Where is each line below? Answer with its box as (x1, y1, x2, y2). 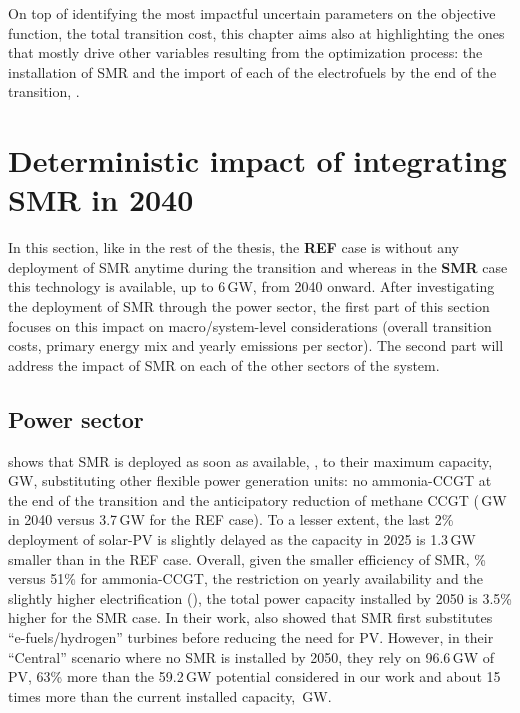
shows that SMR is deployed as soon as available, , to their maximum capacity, (8, 450, 493, 471)
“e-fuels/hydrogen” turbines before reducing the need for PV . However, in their (8, 626, 494, 647)
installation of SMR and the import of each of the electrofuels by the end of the (8, 61, 497, 82)
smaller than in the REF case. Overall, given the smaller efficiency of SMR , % (8, 548, 486, 569)
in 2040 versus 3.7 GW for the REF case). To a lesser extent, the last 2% (8, 509, 454, 530)
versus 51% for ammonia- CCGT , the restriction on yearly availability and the (8, 568, 483, 589)
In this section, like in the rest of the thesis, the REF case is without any (8, 237, 460, 258)
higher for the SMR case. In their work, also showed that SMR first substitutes (8, 607, 493, 628)
